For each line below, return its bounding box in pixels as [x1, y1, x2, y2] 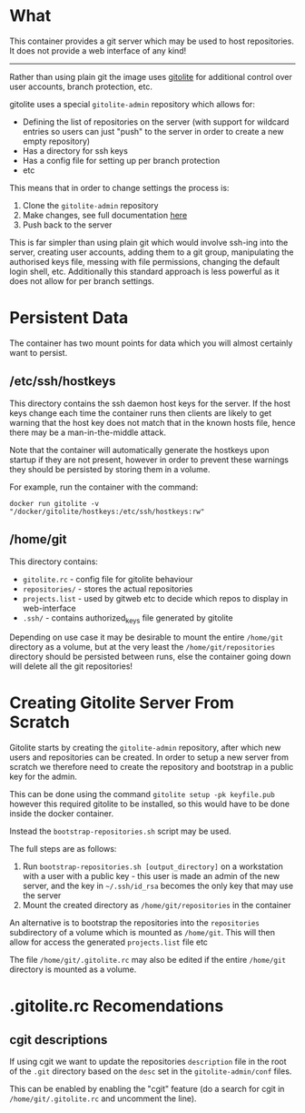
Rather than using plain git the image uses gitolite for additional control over [9, 71, 292, 82]
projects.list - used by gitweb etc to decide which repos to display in [22, 592, 289, 603]
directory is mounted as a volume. [9, 964, 137, 975]
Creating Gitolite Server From [9, 693, 234, 713]
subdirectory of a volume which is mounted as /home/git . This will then [9, 927, 275, 938]
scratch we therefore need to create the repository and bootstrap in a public [9, 762, 294, 773]
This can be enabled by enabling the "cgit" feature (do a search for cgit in [9, 1084, 285, 1095]
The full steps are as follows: [9, 844, 117, 855]
